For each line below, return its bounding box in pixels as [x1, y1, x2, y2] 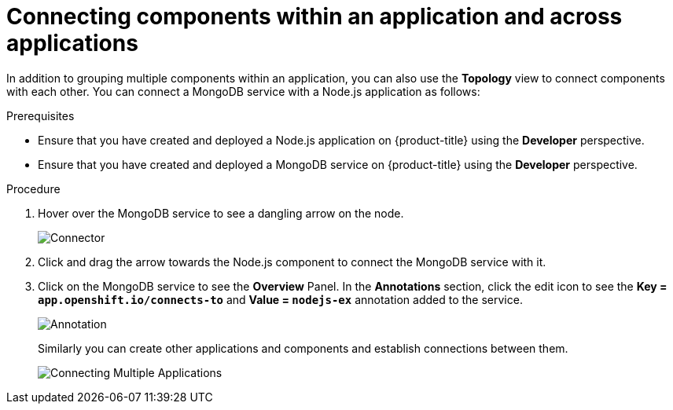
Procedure [6, 181, 61, 196]
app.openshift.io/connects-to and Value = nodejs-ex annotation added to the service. [38, 292, 523, 306]
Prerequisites [6, 108, 75, 123]
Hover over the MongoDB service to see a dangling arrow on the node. [38, 206, 404, 220]
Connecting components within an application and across [6, 3, 623, 30]
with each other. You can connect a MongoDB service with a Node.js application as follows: [6, 84, 480, 98]
